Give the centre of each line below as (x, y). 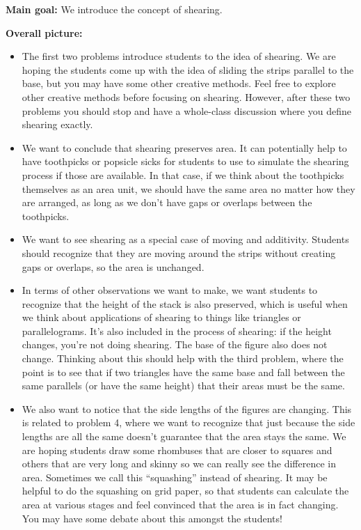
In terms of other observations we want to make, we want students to (170, 290)
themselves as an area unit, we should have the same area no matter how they (188, 188)
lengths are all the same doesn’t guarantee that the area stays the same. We (184, 436)
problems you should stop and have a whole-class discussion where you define (186, 110)
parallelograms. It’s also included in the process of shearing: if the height (177, 330)
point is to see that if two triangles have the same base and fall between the (183, 372)
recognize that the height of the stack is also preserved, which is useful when (185, 303)
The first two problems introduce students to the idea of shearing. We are (179, 56)
